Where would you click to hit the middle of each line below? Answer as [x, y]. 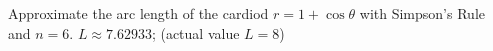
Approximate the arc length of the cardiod [138, 13]
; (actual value [195, 32]
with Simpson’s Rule [422, 13]
